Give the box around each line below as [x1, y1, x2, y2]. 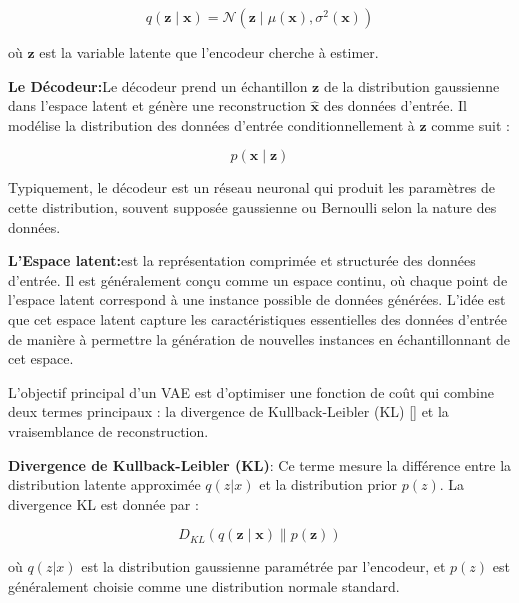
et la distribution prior [259, 474, 398, 495]
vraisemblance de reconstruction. [8, 420, 209, 441]
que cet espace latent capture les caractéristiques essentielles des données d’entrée [8, 308, 507, 329]
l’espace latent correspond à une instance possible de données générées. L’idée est [8, 289, 506, 310]
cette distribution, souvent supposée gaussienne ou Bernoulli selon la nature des [8, 196, 497, 217]
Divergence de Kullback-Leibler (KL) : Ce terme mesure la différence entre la [8, 454, 512, 475]
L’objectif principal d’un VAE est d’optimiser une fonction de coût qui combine [8, 381, 495, 402]
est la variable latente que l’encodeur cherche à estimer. [39, 42, 379, 62]
